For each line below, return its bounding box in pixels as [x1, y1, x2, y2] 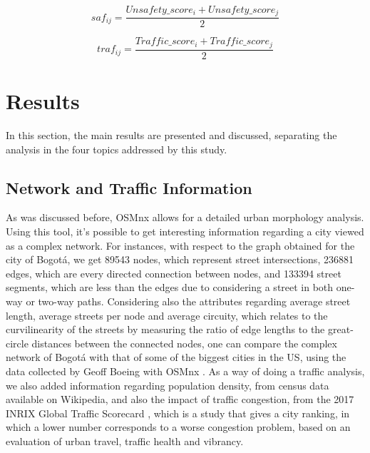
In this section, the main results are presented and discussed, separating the [6, 128, 337, 143]
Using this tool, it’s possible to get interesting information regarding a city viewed [6, 224, 364, 239]
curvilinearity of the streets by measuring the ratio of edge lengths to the [6, 322, 325, 337]
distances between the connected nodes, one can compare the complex [31, 335, 337, 350]
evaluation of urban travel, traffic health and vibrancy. [6, 433, 244, 448]
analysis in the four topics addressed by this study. [6, 141, 227, 156]
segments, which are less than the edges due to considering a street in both [6, 280, 334, 295]
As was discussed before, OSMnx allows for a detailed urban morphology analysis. [6, 210, 364, 225]
